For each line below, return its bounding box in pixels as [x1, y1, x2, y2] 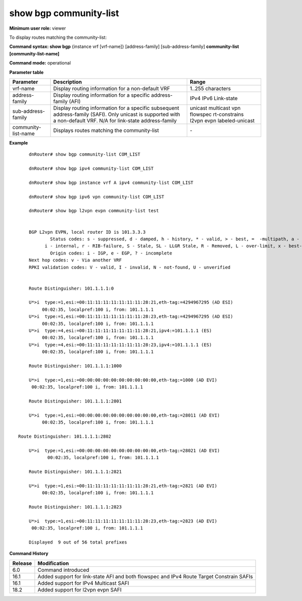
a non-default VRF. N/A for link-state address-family [53, 117, 177, 124]
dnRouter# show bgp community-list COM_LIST [28, 152, 140, 157]
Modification [37, 560, 69, 567]
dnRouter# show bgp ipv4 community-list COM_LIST [28, 166, 154, 171]
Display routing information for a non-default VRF [53, 85, 171, 92]
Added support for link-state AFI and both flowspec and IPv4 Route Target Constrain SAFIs [37, 573, 253, 580]
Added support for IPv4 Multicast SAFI [37, 579, 129, 586]
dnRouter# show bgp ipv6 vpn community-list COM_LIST [28, 194, 165, 199]
